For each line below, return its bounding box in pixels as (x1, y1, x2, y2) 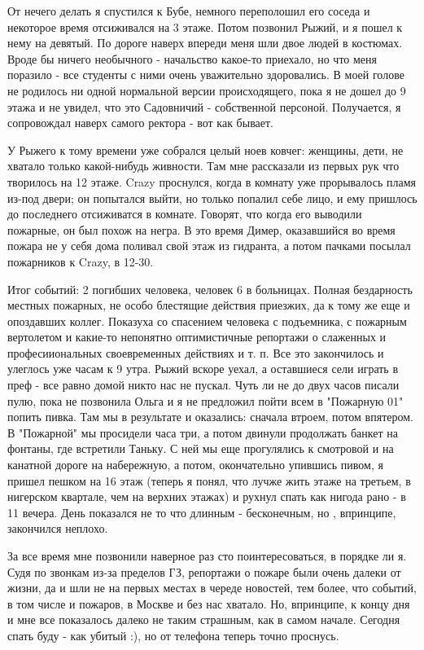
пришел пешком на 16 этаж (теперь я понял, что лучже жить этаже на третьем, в (7, 472, 411, 489)
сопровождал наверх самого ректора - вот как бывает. (7, 114, 274, 131)
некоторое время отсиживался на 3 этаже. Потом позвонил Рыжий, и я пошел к (7, 18, 403, 35)
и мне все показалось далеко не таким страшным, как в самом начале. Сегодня (7, 611, 400, 628)
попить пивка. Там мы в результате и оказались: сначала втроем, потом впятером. (7, 408, 413, 425)
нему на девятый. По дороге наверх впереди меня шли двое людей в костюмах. (7, 34, 403, 51)
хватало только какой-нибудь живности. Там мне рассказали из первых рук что (7, 157, 400, 174)
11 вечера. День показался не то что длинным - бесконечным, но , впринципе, (7, 503, 396, 520)
